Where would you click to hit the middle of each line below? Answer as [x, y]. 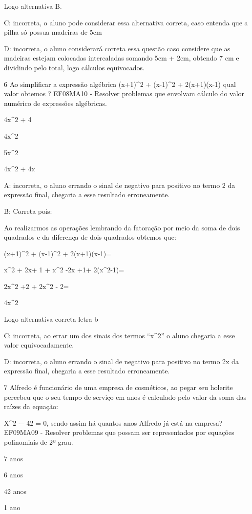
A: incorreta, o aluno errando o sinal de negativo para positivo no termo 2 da [120, 185]
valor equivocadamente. [39, 345]
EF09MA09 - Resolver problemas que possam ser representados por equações [119, 432]
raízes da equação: [31, 406]
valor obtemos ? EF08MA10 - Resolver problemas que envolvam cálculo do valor [124, 93]
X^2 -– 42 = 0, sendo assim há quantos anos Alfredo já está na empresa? [113, 422]
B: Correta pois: [28, 211]
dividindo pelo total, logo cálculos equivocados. [74, 67]
